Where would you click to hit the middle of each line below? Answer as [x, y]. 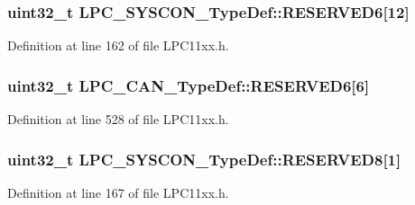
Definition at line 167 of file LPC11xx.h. [118, 192]
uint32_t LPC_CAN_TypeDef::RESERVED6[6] [189, 85]
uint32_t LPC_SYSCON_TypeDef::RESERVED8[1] [204, 159]
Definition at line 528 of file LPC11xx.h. [118, 119]
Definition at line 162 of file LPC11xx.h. [118, 45]
